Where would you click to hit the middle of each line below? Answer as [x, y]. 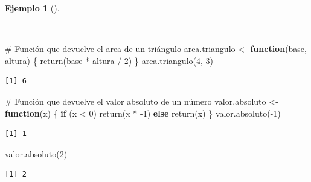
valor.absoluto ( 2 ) [36, 153]
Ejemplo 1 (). [32, 8]
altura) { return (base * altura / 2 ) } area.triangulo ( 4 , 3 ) [109, 60]
